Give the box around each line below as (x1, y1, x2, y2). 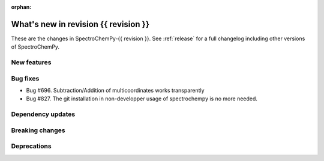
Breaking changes (11, 126, 65, 135)
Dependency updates (11, 110, 76, 118)
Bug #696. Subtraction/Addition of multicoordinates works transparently (26, 87, 205, 94)
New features (11, 58, 52, 67)
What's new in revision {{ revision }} (11, 19, 150, 29)
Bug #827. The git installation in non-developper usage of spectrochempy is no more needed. (26, 95, 258, 102)
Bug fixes (11, 74, 40, 82)
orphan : (11, 4, 32, 10)
